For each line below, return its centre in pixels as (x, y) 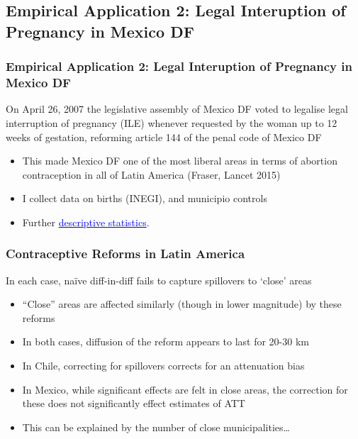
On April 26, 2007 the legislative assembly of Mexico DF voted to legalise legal (177, 109)
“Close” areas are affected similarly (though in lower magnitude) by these (182, 304)
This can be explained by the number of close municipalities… (156, 427)
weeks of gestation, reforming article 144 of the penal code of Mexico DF (164, 137)
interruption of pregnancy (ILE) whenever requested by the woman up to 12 (172, 122)
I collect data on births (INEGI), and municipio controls (145, 198)
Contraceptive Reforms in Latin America (125, 254)
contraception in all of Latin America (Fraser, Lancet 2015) (151, 174)
